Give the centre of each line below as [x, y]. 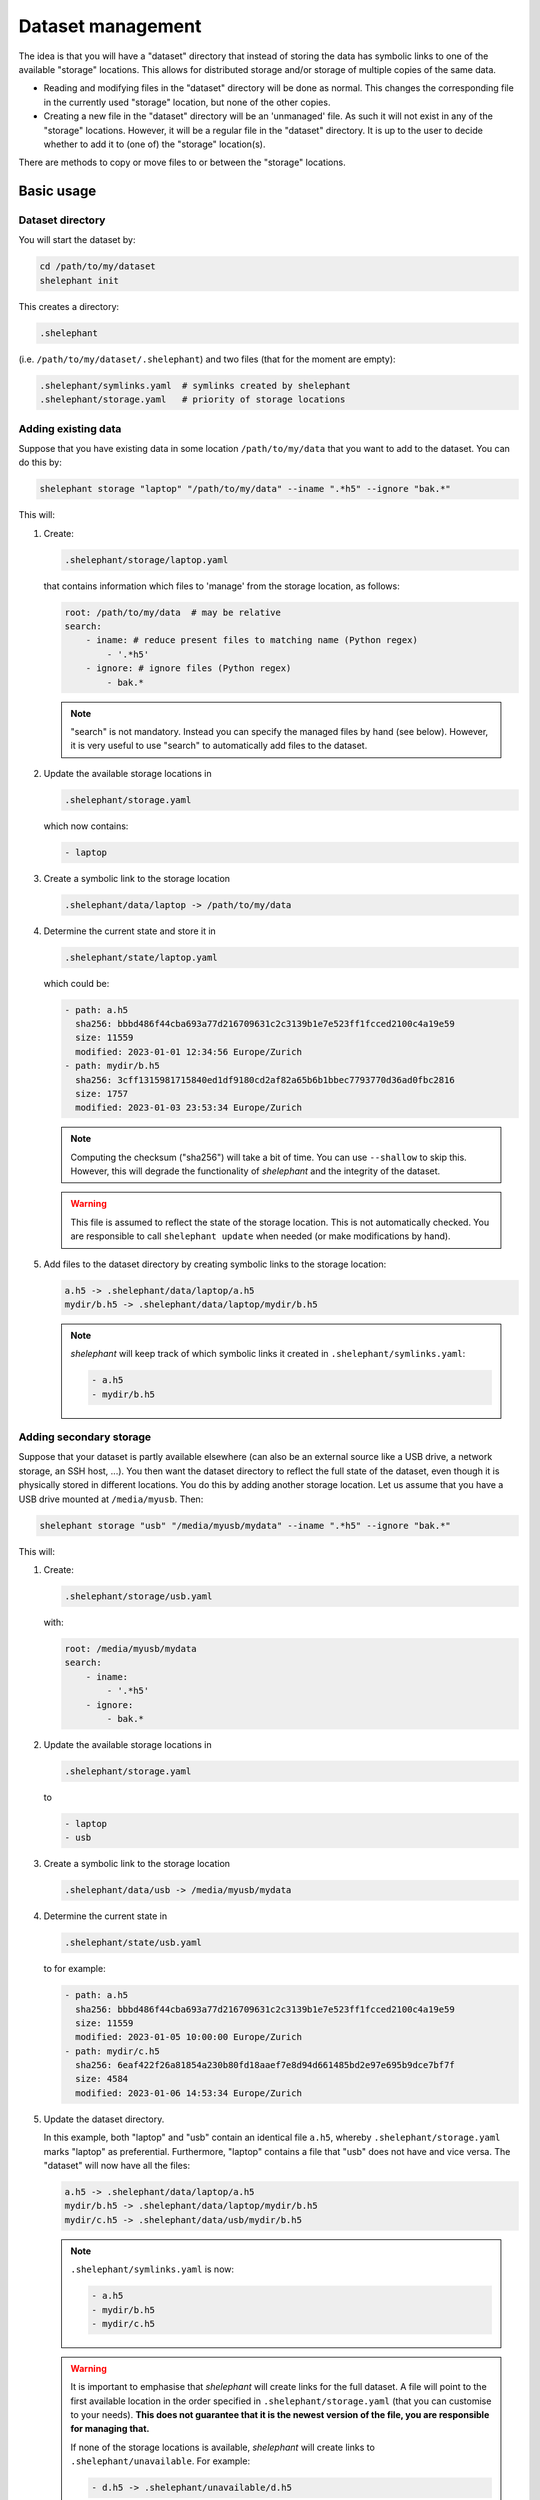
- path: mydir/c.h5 [112, 2051]
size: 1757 [102, 1093]
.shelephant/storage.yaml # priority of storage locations [192, 399]
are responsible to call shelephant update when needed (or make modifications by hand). [260, 1236]
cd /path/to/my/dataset [98, 266]
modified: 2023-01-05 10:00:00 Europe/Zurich [188, 2037]
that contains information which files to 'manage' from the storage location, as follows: [221, 586]
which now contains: [86, 826]
